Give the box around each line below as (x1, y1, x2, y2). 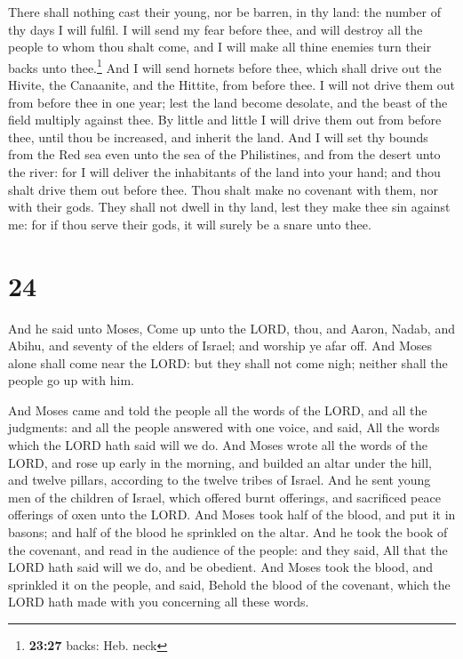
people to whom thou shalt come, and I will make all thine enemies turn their (8, 37, 432, 56)
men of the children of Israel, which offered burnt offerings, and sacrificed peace (8, 487, 441, 506)
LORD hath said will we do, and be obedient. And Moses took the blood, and (8, 558, 434, 576)
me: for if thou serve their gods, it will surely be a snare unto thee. (8, 214, 371, 233)
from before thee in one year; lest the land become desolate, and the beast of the (8, 92, 448, 111)
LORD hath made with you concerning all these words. (8, 592, 309, 611)
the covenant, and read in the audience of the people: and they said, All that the (8, 540, 448, 559)
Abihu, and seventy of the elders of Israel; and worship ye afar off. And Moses (8, 336, 432, 355)
